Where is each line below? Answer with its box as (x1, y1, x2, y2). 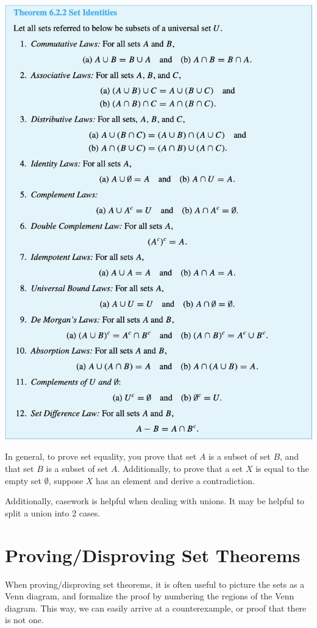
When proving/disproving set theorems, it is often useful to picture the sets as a (5, 577, 305, 590)
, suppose (48, 474, 84, 487)
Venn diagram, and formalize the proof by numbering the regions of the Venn (5, 590, 294, 602)
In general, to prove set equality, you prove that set (5, 450, 197, 463)
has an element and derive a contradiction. (96, 474, 255, 487)
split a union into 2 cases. (5, 506, 101, 519)
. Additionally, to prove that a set (117, 462, 243, 475)
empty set (5, 474, 41, 487)
